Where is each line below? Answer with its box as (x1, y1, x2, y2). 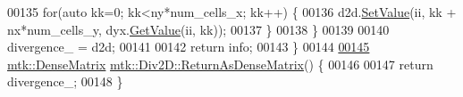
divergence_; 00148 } (7, 72, 123, 91)
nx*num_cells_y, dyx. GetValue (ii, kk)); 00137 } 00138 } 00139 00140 (7, 20, 390, 38)
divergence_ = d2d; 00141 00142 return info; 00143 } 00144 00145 (7, 37, 370, 56)
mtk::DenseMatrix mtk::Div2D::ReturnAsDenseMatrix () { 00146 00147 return (7, 54, 434, 73)
